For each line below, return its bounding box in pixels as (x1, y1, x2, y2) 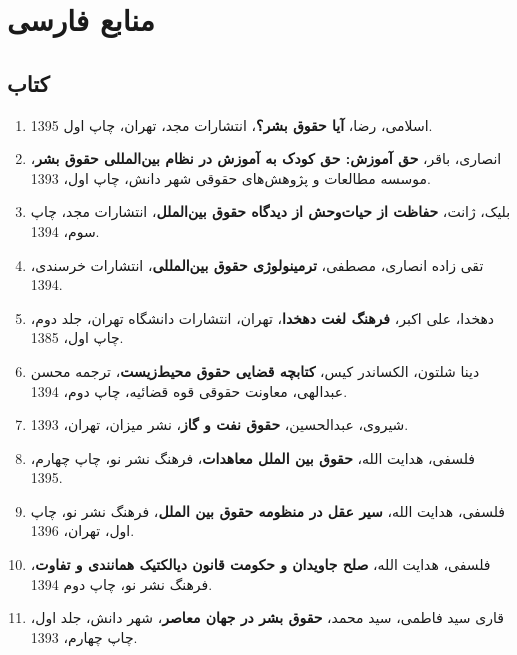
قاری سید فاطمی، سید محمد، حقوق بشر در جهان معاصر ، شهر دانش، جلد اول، (30, 607, 504, 628)
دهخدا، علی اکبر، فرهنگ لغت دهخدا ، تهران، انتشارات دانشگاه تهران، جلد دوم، (30, 307, 495, 328)
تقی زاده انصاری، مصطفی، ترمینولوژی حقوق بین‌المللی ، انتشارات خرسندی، (30, 254, 484, 275)
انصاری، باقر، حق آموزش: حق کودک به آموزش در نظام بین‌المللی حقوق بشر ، (30, 148, 502, 169)
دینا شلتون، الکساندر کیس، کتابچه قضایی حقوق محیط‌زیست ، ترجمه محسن (30, 360, 480, 381)
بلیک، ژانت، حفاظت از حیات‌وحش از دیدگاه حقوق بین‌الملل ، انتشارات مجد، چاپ (30, 201, 511, 222)
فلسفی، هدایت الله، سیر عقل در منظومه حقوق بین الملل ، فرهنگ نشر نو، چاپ (30, 500, 505, 521)
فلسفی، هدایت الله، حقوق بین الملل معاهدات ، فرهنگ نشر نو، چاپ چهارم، (30, 447, 476, 468)
